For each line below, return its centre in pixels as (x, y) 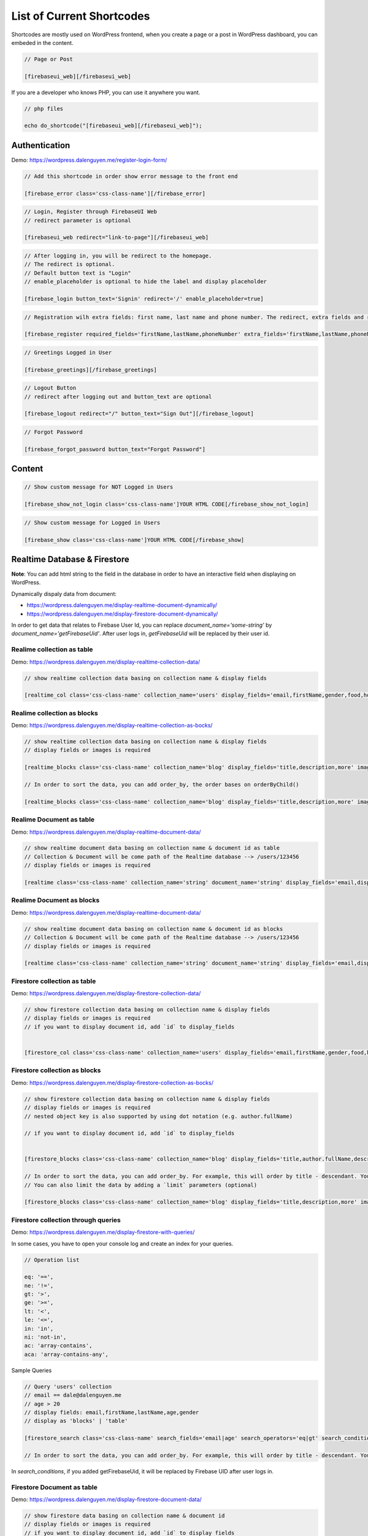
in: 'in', (39, 1328)
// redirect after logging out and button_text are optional (118, 397)
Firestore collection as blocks (56, 1070)
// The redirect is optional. (70, 264)
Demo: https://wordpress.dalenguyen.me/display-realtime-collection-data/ (106, 662)
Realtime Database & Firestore (71, 559)
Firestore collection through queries (66, 1220)
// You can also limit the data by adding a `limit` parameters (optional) (141, 1185)
